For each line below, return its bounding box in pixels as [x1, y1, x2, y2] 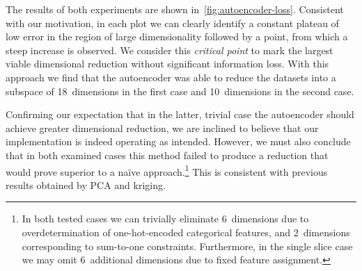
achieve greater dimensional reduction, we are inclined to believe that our [6, 120, 319, 135]
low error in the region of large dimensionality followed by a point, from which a [6, 29, 348, 44]
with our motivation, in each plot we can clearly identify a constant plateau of [6, 15, 339, 30]
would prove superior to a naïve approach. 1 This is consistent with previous [6, 162, 328, 179]
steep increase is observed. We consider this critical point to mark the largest [6, 42, 333, 57]
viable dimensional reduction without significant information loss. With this [6, 56, 329, 71]
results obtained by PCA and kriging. [6, 177, 166, 192]
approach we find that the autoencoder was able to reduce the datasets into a [6, 69, 336, 84]
